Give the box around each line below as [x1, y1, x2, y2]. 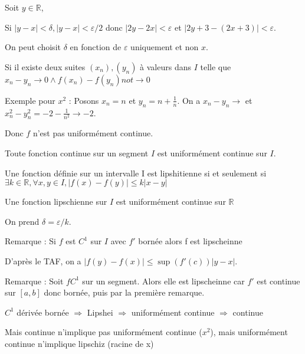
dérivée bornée [17, 306, 69, 318]
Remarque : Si [5, 235, 56, 247]
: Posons [68, 94, 99, 106]
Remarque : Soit [5, 274, 64, 287]
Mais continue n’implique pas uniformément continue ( [5, 326, 202, 338]
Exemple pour [5, 94, 55, 106]
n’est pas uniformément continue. [32, 127, 153, 139]
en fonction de [70, 41, 122, 53]
